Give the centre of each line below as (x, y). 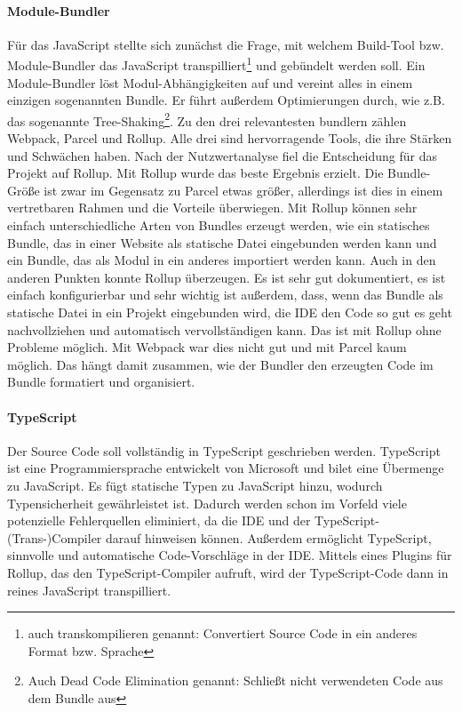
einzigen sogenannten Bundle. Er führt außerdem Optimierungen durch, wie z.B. (226, 100)
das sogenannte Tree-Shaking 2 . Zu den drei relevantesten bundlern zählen (207, 119)
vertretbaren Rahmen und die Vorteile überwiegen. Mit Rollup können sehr (212, 208)
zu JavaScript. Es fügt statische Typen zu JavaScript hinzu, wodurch (195, 485)
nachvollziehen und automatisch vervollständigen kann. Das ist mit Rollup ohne (224, 329)
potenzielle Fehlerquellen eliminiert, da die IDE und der (159, 520)
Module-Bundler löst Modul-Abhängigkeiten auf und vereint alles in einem (210, 82)
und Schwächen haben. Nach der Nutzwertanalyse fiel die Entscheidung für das (222, 155)
